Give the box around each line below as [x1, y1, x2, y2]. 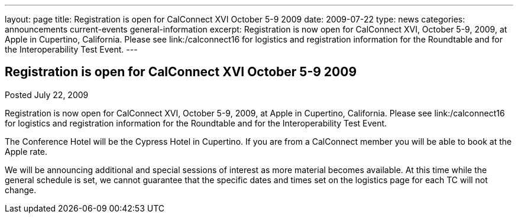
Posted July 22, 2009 [5, 89, 89, 100]
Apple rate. [5, 146, 48, 157]
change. [5, 184, 37, 195]
